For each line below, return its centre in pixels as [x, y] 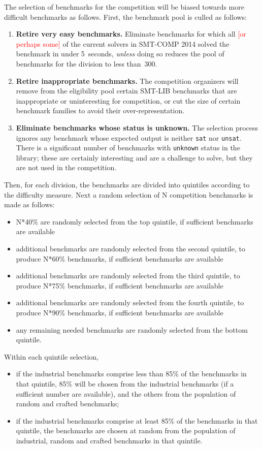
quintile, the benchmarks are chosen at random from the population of [126, 430]
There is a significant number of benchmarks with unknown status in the [128, 148]
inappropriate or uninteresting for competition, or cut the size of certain [128, 100]
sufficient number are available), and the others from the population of [126, 393]
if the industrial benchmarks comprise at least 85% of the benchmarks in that [137, 420]
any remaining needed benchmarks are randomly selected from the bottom [132, 329]
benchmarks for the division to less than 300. [87, 63]
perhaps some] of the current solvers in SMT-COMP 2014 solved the [123, 43]
